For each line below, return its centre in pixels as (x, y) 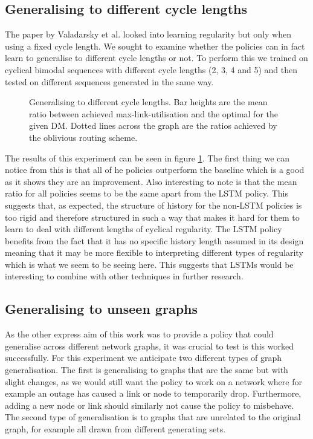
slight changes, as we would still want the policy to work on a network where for (153, 381)
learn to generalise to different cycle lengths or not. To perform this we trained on (156, 58)
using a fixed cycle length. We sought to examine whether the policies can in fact (155, 46)
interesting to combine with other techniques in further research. (124, 276)
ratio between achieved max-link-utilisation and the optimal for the (154, 113)
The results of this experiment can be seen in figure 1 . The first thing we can (147, 158)
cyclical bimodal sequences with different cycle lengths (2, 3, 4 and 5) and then (151, 69)
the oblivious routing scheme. (83, 137)
